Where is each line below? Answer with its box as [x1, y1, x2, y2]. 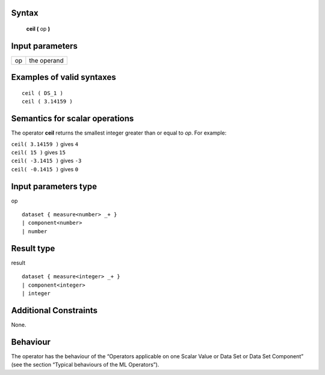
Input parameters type [11, 181, 97, 192]
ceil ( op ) [26, 25, 51, 32]
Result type [11, 243, 55, 254]
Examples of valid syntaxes [11, 72, 117, 82]
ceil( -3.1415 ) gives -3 [11, 157, 82, 165]
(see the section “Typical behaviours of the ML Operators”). [11, 361, 159, 368]
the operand [29, 56, 64, 64]
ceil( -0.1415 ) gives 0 [11, 165, 78, 172]
